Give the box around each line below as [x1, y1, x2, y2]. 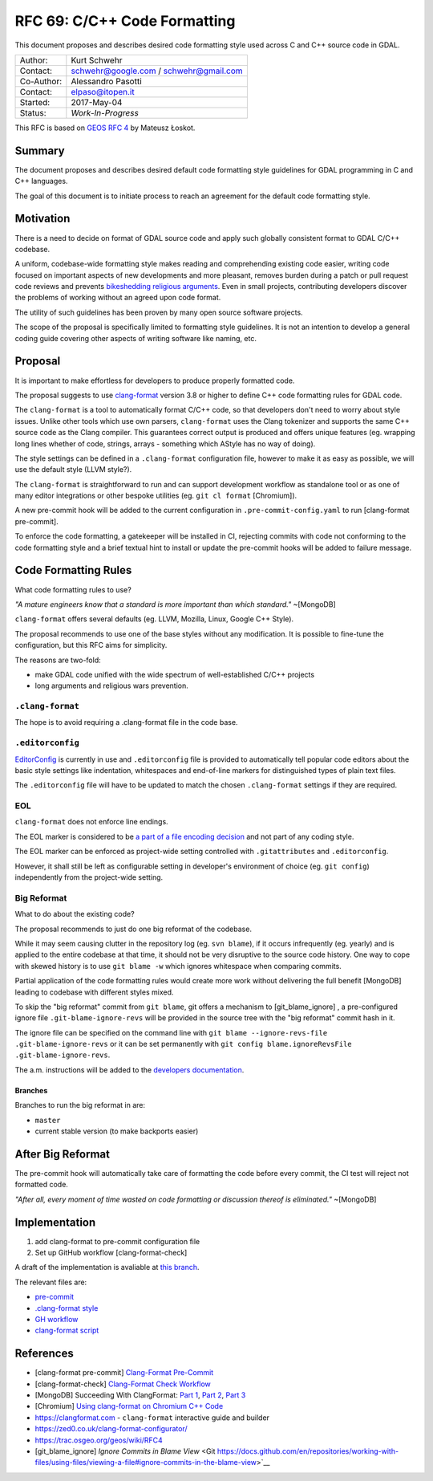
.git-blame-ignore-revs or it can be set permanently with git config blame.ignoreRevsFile [14, 1040, 352, 1049]
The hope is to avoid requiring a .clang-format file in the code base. [14, 718, 238, 727]
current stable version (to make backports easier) [34, 1126, 199, 1136]
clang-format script [34, 1325, 99, 1336]
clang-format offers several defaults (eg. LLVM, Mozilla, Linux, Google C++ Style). [14, 614, 294, 624]
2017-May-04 [71, 96, 123, 108]
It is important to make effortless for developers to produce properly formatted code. [14, 376, 295, 385]
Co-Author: [19, 75, 63, 87]
